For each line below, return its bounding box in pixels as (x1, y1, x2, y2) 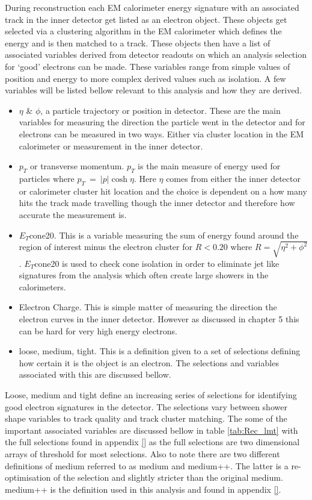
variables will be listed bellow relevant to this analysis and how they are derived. (5, 84, 302, 96)
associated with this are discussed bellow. (19, 368, 171, 381)
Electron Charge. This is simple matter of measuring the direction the (19, 301, 277, 313)
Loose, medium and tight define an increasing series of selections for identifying (5, 388, 297, 401)
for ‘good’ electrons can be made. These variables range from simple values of (5, 60, 290, 72)
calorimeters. (19, 280, 66, 293)
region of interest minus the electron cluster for (19, 240, 192, 253)
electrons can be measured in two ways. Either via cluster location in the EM (19, 127, 304, 140)
